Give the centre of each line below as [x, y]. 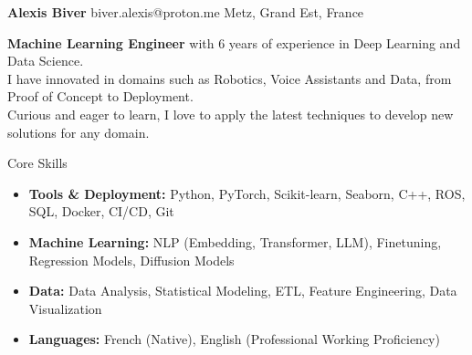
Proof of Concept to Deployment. [100, 96]
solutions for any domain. [79, 132]
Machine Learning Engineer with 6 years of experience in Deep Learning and [234, 42]
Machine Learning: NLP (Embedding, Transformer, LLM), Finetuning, [235, 241]
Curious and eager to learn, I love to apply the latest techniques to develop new [231, 114]
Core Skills [37, 163]
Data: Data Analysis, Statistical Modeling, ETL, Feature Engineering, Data [243, 291]
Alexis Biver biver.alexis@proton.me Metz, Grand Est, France [186, 12]
